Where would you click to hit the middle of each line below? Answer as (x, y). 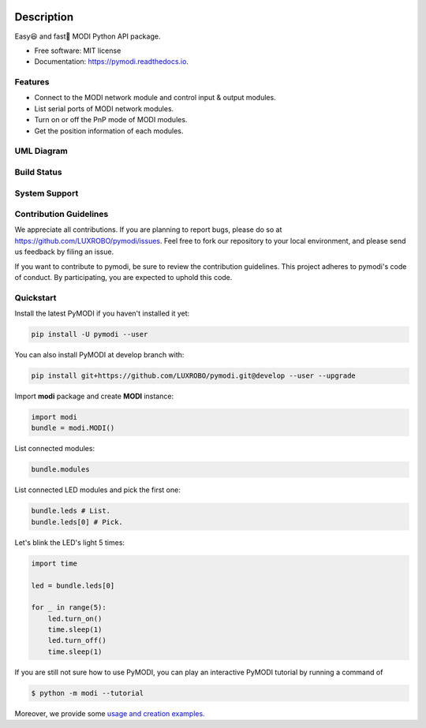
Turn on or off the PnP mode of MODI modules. (111, 120)
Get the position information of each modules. (109, 131)
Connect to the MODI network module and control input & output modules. (155, 98)
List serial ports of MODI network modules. (104, 108)
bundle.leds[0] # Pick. (77, 522)
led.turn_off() (77, 640)
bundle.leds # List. (71, 511)
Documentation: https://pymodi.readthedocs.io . (112, 62)
